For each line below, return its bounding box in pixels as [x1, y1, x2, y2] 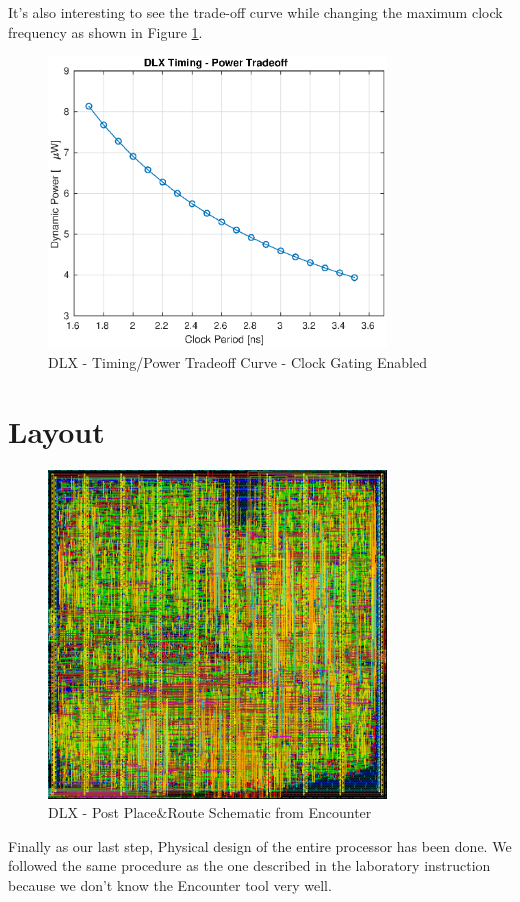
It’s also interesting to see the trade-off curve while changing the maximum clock [8, 2, 503, 22]
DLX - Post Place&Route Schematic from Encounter [48, 802, 372, 823]
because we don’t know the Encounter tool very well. [8, 875, 332, 896]
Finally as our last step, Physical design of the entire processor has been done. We [8, 835, 512, 856]
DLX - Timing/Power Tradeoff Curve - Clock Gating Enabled [48, 351, 427, 372]
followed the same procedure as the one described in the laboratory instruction [8, 855, 491, 876]
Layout [8, 410, 105, 451]
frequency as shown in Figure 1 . [8, 21, 203, 42]
